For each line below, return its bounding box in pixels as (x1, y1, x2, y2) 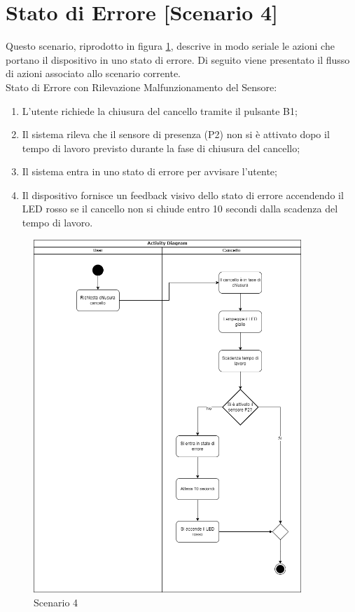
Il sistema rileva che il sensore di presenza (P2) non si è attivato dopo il (22, 127, 330, 142)
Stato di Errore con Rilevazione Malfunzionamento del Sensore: (6, 79, 277, 94)
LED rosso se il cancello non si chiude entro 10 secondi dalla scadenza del (22, 201, 338, 216)
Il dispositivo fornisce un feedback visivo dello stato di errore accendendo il (22, 187, 344, 202)
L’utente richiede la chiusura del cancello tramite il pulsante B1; (22, 103, 298, 118)
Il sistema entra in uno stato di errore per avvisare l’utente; (22, 164, 277, 179)
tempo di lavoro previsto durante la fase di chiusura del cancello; (22, 140, 300, 155)
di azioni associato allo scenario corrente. (6, 66, 181, 81)
